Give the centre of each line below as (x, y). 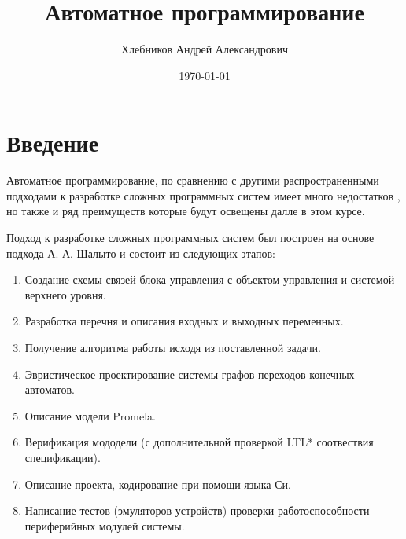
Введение (53, 143)
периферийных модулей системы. (105, 525)
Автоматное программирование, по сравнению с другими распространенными (193, 180)
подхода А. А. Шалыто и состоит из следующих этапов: (141, 253)
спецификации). (63, 457)
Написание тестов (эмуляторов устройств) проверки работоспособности (197, 510)
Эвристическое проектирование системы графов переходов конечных (190, 374)
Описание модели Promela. (90, 415)
